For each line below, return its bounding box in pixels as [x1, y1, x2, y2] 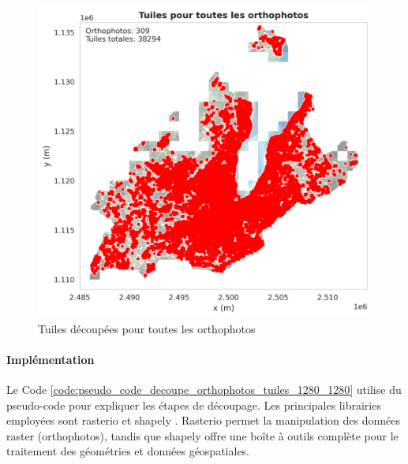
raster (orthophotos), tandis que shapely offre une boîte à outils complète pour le [6, 427, 399, 444]
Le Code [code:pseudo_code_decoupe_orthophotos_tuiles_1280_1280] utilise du [6, 381, 402, 397]
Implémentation [6, 351, 95, 367]
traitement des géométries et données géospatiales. [6, 443, 250, 459]
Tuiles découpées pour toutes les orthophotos [38, 320, 256, 336]
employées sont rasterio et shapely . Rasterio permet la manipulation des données [6, 412, 401, 429]
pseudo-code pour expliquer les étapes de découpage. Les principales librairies [6, 396, 381, 413]
